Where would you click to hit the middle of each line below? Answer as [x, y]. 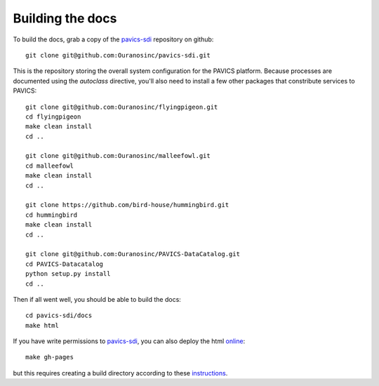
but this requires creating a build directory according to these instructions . [120, 373]
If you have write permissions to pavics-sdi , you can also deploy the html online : [129, 341]
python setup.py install [68, 274]
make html [42, 325]
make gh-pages [49, 357]
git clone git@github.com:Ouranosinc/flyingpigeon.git [122, 107]
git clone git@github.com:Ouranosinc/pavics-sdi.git [118, 55]
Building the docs [65, 18]
